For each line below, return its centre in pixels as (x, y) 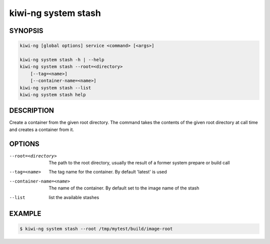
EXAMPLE (25, 214)
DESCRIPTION (32, 111)
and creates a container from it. (42, 129)
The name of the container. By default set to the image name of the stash (124, 188)
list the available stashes (74, 197)
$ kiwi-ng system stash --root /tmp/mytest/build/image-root (96, 228)
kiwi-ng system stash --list (55, 88)
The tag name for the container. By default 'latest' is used (108, 172)
